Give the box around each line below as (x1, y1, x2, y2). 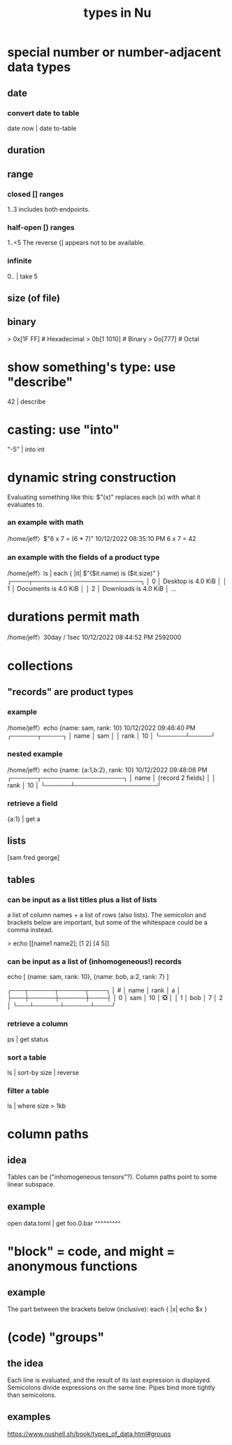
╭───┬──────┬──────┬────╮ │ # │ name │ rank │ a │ (7, 986, 181, 994)
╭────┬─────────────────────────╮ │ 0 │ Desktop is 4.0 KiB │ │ (7, 577, 227, 586)
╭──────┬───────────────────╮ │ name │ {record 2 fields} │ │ (7, 774, 217, 782)
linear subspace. (7, 1180, 55, 1189)
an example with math (7, 517, 84, 527)
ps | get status (7, 1035, 49, 1043)
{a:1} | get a (7, 814, 41, 823)
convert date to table (7, 108, 80, 118)
